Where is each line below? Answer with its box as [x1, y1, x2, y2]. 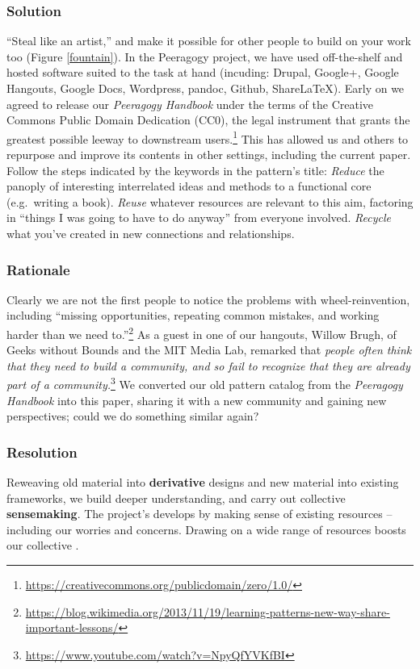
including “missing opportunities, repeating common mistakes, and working [6, 307, 380, 324]
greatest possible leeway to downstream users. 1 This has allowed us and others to [6, 128, 409, 147]
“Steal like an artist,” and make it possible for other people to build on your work [6, 32, 411, 49]
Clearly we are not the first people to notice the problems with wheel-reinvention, [6, 291, 410, 307]
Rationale [6, 259, 70, 279]
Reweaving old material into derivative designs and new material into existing [6, 474, 399, 491]
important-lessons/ [25, 619, 119, 636]
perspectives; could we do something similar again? [6, 408, 259, 424]
